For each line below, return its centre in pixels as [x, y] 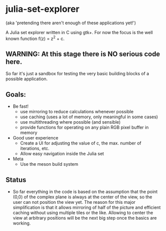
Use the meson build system [49, 164]
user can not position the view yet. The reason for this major [74, 202]
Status [16, 180]
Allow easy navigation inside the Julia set [62, 154]
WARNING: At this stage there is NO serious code [83, 54]
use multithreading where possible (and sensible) [70, 122]
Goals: [16, 94]
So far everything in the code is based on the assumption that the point [85, 192]
